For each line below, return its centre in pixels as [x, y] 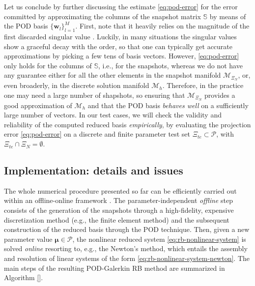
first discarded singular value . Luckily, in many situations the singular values [120, 36]
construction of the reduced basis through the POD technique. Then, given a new [127, 229]
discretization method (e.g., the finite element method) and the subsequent [117, 219]
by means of [228, 16]
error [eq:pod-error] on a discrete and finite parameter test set [97, 134]
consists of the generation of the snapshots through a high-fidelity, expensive [119, 210]
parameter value [28, 239]
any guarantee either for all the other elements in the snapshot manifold [113, 75]
